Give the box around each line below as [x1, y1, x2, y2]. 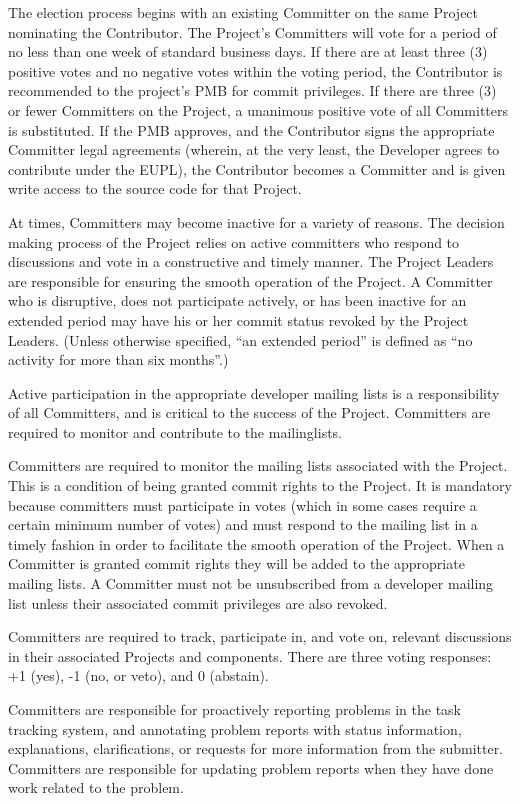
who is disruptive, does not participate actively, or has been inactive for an [8, 290, 467, 311]
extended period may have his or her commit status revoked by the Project [8, 309, 469, 330]
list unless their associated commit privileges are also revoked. [8, 592, 388, 613]
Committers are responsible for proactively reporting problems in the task [8, 699, 461, 719]
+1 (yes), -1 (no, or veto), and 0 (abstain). [8, 665, 269, 686]
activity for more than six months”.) [8, 349, 229, 370]
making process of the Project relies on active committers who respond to [8, 231, 460, 252]
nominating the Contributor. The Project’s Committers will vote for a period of [8, 21, 497, 42]
